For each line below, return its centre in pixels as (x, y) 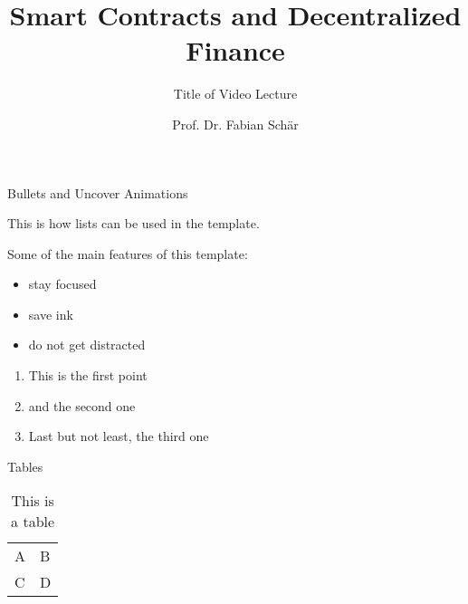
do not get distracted (87, 345)
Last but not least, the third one (119, 436)
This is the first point (88, 375)
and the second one (82, 405)
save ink (51, 314)
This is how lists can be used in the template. (134, 223)
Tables (25, 466)
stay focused (62, 284)
